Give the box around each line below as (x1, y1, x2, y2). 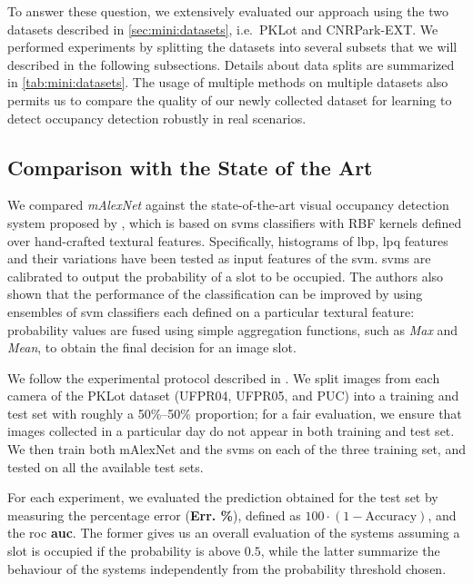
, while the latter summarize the (260, 541, 440, 560)
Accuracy (365, 510, 418, 523)
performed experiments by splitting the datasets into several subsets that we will (7, 37, 458, 56)
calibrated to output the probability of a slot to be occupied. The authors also (7, 266, 444, 285)
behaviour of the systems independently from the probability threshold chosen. (7, 559, 447, 578)
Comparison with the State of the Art (7, 153, 373, 181)
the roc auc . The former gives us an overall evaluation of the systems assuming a (7, 523, 460, 542)
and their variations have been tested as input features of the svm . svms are (7, 249, 431, 268)
